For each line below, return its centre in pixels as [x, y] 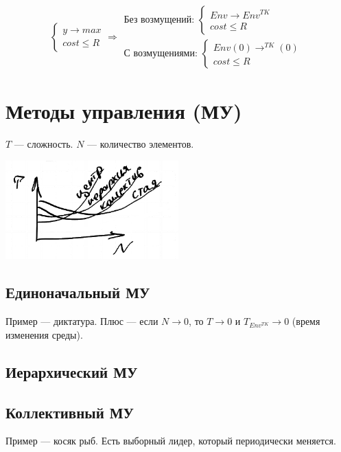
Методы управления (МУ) [124, 111]
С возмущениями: [161, 54]
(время [306, 321]
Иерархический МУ [72, 371]
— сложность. [44, 144]
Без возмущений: [159, 20]
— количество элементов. [141, 144]
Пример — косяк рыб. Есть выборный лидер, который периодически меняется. [171, 441]
